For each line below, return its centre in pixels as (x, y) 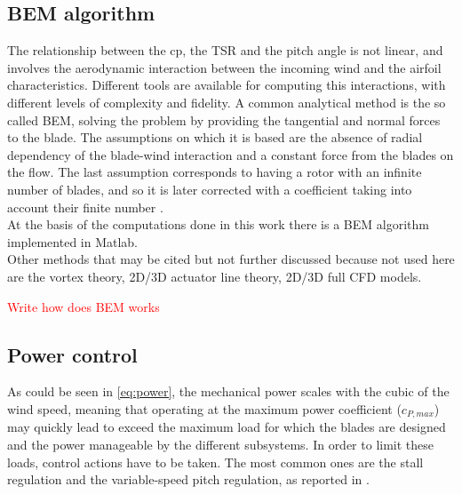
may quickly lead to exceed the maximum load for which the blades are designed (227, 427)
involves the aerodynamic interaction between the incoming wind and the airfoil (224, 67)
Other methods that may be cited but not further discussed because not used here (231, 259)
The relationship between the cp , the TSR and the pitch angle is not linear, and (225, 50)
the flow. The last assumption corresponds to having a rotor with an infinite (215, 172)
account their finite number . (85, 207)
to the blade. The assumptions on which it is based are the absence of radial (215, 137)
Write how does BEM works (84, 306)
